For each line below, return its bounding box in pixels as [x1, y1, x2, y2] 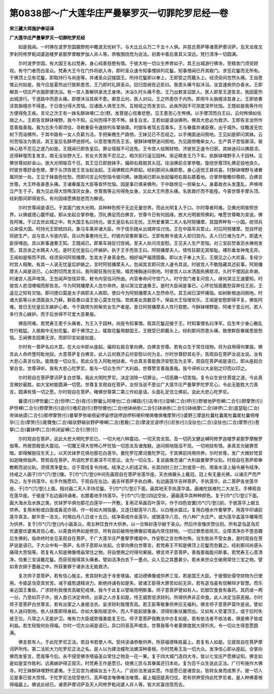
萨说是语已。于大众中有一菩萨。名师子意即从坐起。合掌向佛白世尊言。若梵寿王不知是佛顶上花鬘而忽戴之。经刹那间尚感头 [9, 542, 263, 548]
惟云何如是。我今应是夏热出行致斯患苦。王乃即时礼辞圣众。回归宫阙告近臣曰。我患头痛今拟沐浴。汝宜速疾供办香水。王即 [9, 82, 263, 88]
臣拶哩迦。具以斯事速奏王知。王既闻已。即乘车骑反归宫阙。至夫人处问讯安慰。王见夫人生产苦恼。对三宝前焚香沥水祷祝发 [9, 240, 263, 246]
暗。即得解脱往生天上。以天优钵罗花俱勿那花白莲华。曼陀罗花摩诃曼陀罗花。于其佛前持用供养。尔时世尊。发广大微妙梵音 [9, 449, 263, 456]
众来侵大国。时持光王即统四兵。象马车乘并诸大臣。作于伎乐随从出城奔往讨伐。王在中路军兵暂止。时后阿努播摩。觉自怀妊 [9, 226, 263, 232]
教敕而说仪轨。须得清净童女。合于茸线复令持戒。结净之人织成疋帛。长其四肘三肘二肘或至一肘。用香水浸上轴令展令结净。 [9, 464, 263, 470]
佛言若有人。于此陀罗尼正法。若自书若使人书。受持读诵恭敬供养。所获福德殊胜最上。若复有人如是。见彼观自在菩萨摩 [18, 639, 263, 645]
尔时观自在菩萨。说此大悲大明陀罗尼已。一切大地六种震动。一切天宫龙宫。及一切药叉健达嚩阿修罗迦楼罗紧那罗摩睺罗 [18, 436, 263, 442]
